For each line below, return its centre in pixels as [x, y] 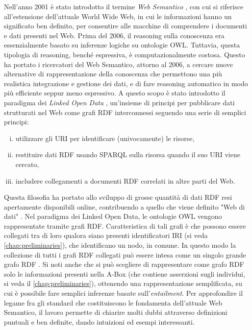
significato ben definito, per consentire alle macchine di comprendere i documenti [126, 26]
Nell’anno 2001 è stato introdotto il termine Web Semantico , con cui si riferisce [124, 6]
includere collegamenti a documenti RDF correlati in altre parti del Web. [125, 180]
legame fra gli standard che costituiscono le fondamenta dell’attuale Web [113, 302]
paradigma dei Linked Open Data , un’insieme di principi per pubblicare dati [119, 102]
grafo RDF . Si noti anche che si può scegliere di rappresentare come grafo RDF [124, 264]
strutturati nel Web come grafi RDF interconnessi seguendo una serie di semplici [125, 112]
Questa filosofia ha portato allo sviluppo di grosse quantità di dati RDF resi [118, 197]
